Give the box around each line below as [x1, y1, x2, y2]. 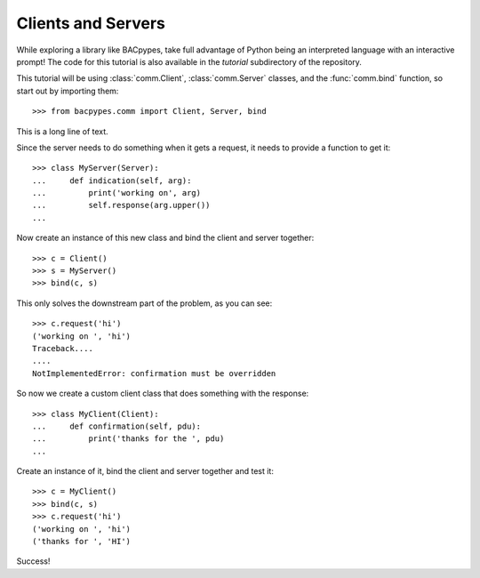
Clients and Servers [16, 13, 166, 33]
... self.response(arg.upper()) [32, 200, 211, 211]
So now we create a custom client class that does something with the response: [16, 388, 309, 399]
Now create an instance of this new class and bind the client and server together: [16, 232, 315, 244]
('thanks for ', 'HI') [32, 536, 132, 547]
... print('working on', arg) [32, 188, 202, 198]
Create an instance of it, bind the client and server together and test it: [16, 466, 275, 477]
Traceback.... [32, 343, 93, 353]
